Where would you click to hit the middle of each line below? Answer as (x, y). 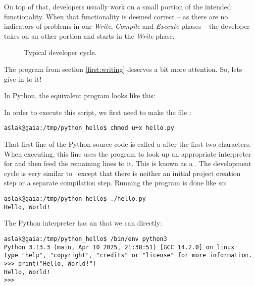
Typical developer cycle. (60, 52)
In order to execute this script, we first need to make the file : (98, 112)
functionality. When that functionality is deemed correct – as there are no (116, 16)
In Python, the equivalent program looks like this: (80, 95)
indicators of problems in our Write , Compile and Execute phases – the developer (127, 26)
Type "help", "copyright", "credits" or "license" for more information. (128, 256)
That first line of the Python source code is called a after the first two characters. (127, 144)
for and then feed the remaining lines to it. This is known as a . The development (128, 163)
